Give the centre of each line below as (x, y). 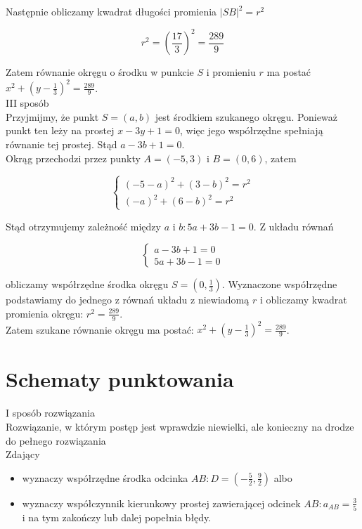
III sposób (27, 103)
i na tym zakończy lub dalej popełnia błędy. (117, 517)
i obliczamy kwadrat (303, 300)
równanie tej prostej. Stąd (62, 144)
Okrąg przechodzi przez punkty (73, 158)
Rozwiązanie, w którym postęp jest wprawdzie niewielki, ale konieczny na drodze (180, 426)
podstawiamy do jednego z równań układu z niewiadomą (128, 300)
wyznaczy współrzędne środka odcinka (105, 477)
